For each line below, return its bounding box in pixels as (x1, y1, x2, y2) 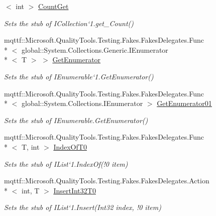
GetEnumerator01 (157, 98, 212, 109)
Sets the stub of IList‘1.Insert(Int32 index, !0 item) (4, 202, 161, 212)
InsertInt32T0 (53, 185, 96, 195)
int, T (21, 185, 40, 195)
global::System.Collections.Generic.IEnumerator (21, 44, 168, 55)
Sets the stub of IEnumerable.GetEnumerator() (4, 115, 148, 125)
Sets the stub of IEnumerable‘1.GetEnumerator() (4, 71, 154, 81)
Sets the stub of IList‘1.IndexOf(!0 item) (4, 158, 128, 169)
